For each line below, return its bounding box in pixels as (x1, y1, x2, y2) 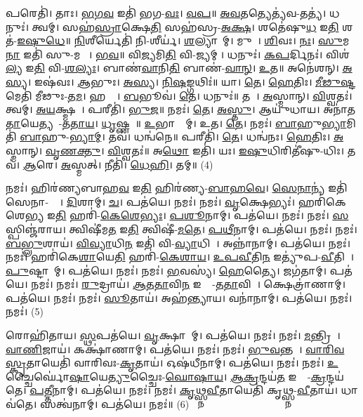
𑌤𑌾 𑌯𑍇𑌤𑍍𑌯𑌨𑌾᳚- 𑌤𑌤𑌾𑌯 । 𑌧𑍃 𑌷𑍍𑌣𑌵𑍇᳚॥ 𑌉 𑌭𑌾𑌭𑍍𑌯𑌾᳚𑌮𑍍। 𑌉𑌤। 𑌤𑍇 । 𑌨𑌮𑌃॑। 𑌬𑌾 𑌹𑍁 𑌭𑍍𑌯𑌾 (6, 115, 347, 130)
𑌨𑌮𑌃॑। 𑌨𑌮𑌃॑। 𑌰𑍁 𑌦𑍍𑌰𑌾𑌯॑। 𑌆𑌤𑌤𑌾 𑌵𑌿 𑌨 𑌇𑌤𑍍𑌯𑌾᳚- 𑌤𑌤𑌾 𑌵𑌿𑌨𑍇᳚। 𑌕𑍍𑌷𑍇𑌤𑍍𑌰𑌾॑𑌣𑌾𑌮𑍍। (31, 277, 345, 291)
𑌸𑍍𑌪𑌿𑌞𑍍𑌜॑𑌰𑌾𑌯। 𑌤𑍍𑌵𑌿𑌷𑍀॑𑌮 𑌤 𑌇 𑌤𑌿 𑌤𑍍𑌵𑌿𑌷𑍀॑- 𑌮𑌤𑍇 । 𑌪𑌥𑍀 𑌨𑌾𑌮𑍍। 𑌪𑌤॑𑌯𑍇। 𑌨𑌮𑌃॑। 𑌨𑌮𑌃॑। (6, 221, 357, 236)
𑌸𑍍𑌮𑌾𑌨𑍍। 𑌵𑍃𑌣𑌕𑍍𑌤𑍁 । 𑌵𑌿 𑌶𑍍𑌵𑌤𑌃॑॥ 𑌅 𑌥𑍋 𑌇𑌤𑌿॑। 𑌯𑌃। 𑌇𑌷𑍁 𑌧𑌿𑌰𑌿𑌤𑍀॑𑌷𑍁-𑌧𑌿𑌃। (6, 143, 345, 157)
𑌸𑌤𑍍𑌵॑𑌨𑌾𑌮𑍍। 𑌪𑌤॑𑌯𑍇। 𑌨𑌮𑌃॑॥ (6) (40, 397, 190, 411)
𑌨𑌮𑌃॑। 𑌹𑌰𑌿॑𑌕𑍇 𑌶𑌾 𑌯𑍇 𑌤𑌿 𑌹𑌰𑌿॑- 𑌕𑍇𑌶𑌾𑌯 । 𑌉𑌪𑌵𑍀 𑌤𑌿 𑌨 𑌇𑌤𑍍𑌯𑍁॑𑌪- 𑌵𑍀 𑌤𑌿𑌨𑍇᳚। (6, 249, 355, 264)
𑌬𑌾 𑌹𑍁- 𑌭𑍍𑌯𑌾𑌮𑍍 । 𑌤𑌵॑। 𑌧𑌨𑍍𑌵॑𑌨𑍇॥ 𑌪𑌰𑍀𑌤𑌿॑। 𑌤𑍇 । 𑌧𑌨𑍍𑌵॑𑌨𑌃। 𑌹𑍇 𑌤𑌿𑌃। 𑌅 (20, 129, 344, 144)
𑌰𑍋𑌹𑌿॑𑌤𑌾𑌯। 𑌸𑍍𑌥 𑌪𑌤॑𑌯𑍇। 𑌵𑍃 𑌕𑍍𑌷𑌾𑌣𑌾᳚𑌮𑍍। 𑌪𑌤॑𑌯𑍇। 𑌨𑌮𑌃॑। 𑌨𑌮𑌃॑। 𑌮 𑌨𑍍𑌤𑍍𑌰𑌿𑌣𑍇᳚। (6, 328, 341, 343)
